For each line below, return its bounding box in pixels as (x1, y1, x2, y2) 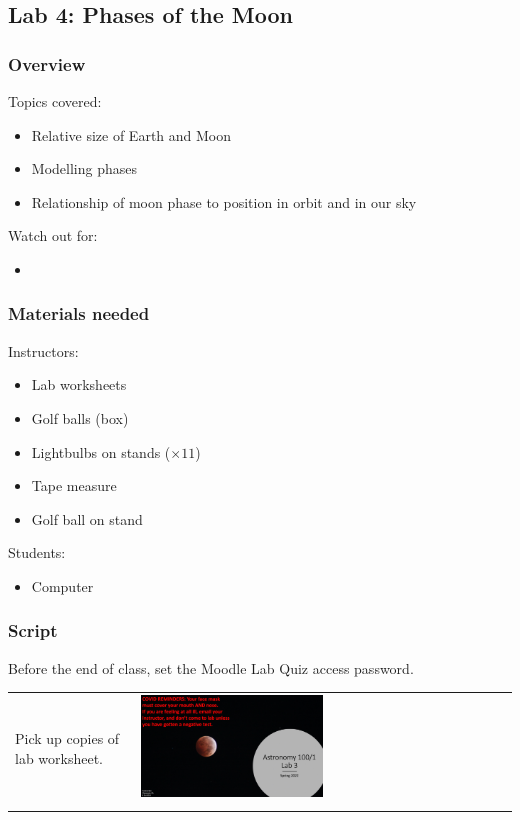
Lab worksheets (31, 374, 127, 395)
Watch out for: (8, 225, 98, 246)
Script (8, 618, 58, 643)
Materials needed (8, 301, 150, 326)
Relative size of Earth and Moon (31, 124, 232, 145)
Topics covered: (8, 91, 102, 111)
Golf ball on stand (31, 508, 143, 529)
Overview (8, 51, 86, 76)
